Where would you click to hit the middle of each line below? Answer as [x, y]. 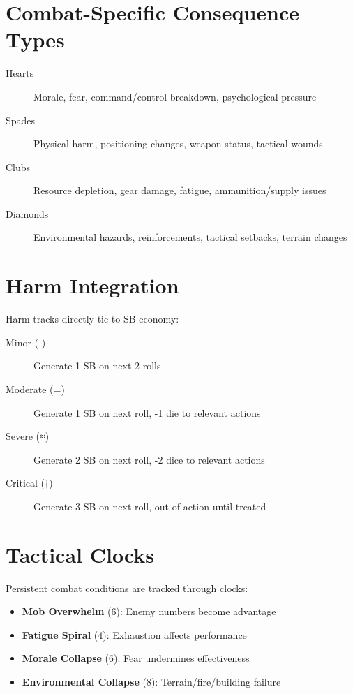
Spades [21, 120]
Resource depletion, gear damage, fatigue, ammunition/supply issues [180, 190]
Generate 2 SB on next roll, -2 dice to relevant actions [149, 459]
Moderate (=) [35, 389]
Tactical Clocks [80, 554]
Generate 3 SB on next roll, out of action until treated [150, 506]
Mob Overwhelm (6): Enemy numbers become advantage [149, 611]
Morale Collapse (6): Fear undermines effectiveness [136, 658]
